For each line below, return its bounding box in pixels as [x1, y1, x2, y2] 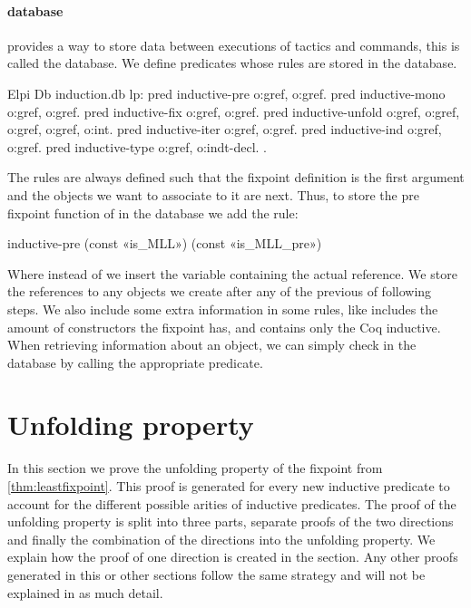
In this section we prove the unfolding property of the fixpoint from [7, 458, 383, 478]
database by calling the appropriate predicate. [7, 352, 263, 372]
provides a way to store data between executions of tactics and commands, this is [7, 35, 460, 54]
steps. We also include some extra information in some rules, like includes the [7, 299, 438, 318]
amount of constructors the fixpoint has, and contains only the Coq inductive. [7, 317, 441, 336]
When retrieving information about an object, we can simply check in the [7, 335, 417, 354]
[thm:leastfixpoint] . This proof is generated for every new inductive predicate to [7, 477, 450, 496]
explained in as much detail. [7, 583, 163, 602]
